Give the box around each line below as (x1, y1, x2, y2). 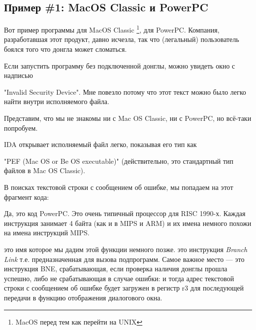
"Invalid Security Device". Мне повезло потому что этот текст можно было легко (4, 86, 246, 97)
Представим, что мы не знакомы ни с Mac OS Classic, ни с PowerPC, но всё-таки (4, 113, 252, 123)
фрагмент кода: (4, 191, 49, 202)
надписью (4, 70, 33, 80)
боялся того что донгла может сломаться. (4, 44, 127, 54)
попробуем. (4, 122, 38, 133)
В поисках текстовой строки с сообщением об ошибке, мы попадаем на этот (4, 182, 233, 192)
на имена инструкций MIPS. (4, 227, 90, 238)
